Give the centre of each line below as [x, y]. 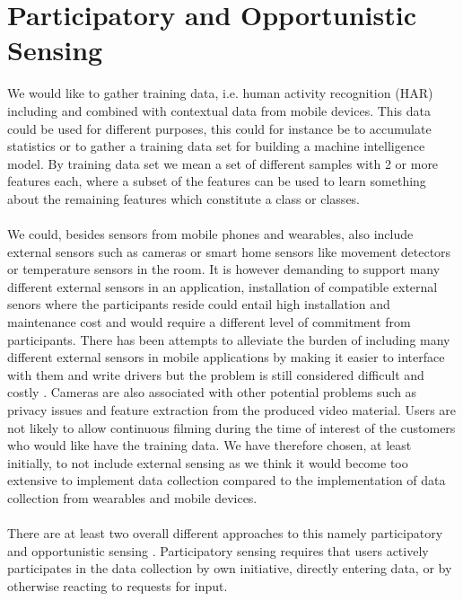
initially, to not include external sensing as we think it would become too [208, 462]
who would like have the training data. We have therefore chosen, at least [210, 445]
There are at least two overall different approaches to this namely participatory [225, 533]
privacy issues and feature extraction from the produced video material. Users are [232, 410]
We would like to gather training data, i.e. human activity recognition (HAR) [220, 93]
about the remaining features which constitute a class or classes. [184, 198]
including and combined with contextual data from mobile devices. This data [219, 110]
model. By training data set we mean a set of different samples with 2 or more [223, 163]
